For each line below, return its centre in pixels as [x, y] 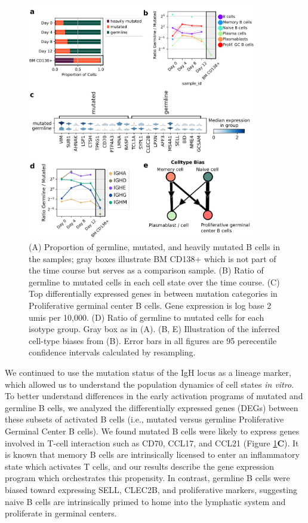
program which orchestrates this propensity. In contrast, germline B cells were [147, 478]
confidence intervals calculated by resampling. [112, 352]
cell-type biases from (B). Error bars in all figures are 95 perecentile [153, 340]
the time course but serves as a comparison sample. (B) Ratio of [146, 270]
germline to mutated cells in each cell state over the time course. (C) [154, 282]
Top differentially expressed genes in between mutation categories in [153, 294]
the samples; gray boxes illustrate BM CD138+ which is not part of [153, 258]
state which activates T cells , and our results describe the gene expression [140, 466]
